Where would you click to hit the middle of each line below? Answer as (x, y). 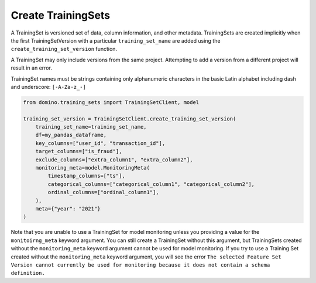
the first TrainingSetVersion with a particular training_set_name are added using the (116, 40)
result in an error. (32, 68)
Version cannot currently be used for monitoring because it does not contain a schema (140, 265)
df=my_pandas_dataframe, (71, 135)
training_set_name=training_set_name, (91, 127)
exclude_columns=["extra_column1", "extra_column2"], (114, 160)
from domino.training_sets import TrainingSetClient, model (111, 102)
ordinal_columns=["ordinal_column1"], (103, 192)
